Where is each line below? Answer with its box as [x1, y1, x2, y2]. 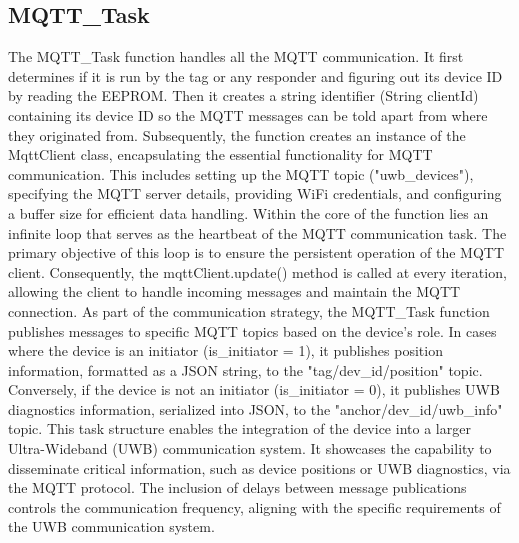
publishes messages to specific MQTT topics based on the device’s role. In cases [8, 320, 497, 341]
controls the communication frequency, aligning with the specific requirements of [8, 496, 501, 517]
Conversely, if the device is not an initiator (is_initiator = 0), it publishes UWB [8, 379, 500, 400]
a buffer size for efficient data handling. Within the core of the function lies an [8, 202, 489, 223]
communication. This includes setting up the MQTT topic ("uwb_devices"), [8, 163, 474, 184]
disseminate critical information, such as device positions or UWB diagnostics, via [8, 457, 511, 478]
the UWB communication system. [8, 516, 215, 537]
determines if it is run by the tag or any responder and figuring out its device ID [8, 65, 503, 86]
